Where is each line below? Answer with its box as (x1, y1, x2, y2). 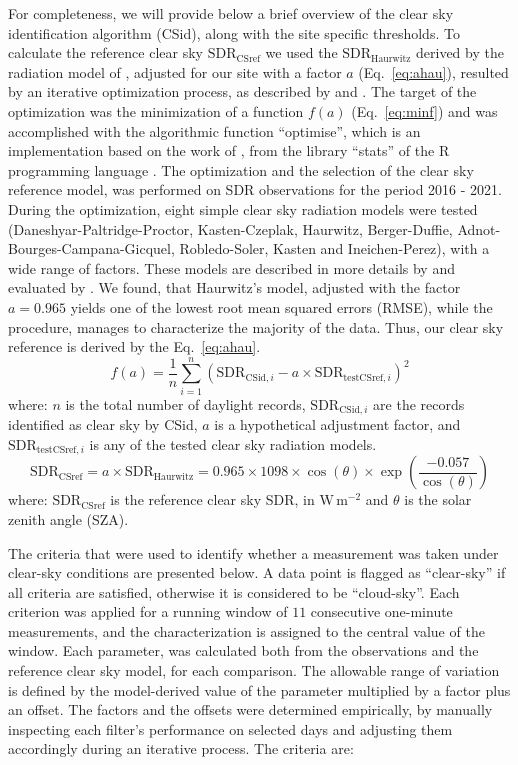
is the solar (404, 489, 472, 510)
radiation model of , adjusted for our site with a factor (8, 61, 342, 82)
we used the (265, 42, 338, 63)
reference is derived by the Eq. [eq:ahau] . (8, 336, 261, 357)
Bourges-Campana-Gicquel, (8, 238, 175, 259)
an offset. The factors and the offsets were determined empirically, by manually (8, 699, 493, 720)
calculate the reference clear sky (8, 42, 203, 63)
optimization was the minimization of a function (8, 100, 304, 121)
